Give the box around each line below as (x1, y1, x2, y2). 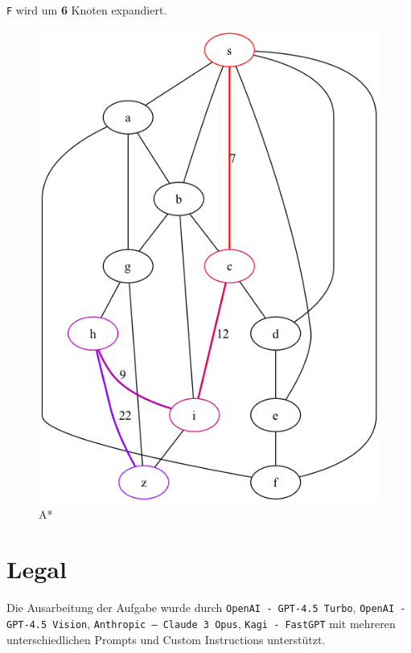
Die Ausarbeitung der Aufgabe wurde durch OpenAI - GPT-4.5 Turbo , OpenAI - (6, 599, 406, 616)
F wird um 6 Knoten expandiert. (6, 2, 167, 18)
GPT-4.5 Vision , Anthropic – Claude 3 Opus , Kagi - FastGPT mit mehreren (6, 614, 396, 631)
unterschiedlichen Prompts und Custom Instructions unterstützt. (6, 630, 326, 647)
